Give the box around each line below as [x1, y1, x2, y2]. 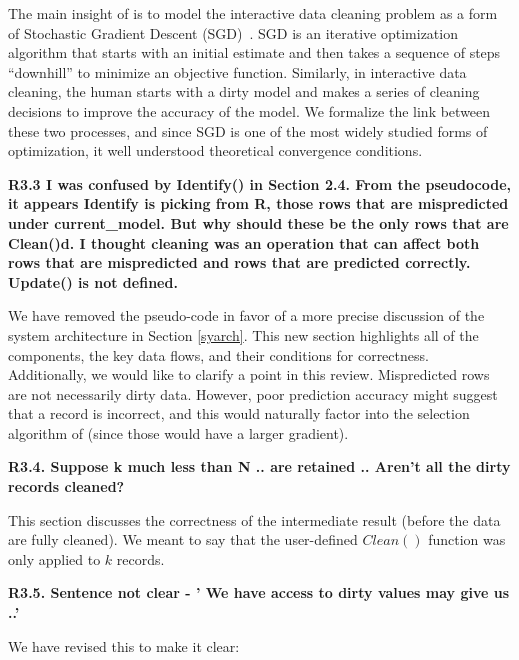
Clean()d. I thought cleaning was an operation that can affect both [8, 232, 480, 253]
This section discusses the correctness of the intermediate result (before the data [8, 509, 501, 530]
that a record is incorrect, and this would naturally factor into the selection [8, 403, 470, 424]
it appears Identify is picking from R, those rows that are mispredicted [8, 193, 509, 214]
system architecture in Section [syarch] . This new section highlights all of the [8, 324, 479, 345]
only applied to [8, 548, 101, 569]
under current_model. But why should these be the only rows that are [8, 212, 509, 233]
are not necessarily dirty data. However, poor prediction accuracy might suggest [8, 383, 498, 404]
